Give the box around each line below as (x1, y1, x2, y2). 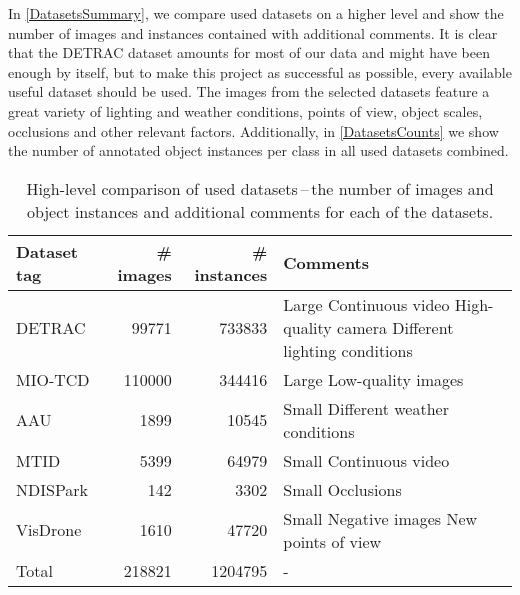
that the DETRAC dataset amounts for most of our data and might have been (8, 42, 490, 63)
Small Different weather (283, 396, 449, 420)
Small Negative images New (283, 506, 478, 530)
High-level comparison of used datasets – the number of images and (26, 176, 494, 200)
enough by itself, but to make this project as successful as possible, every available (8, 61, 512, 82)
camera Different (337, 315, 454, 339)
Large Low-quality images (283, 367, 464, 391)
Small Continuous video (283, 448, 450, 472)
